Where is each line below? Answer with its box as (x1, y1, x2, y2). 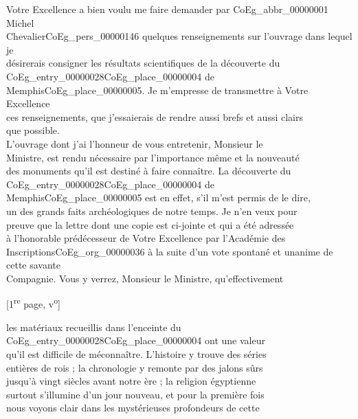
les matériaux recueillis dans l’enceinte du (6, 319, 181, 334)
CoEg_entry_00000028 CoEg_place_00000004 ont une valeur (6, 333, 265, 348)
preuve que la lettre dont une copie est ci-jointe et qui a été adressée (6, 217, 294, 231)
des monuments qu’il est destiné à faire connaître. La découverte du (6, 163, 291, 178)
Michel (6, 15, 34, 30)
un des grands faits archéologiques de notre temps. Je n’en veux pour (6, 203, 298, 218)
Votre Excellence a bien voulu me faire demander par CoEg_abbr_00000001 (6, 2, 328, 16)
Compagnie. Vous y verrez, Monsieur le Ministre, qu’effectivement (6, 271, 284, 285)
